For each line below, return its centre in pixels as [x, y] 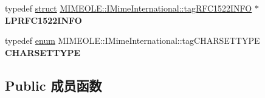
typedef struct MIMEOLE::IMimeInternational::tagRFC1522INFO [129, 8]
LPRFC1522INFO [43, 20]
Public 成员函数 [53, 85]
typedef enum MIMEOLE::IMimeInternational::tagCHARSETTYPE [132, 40]
